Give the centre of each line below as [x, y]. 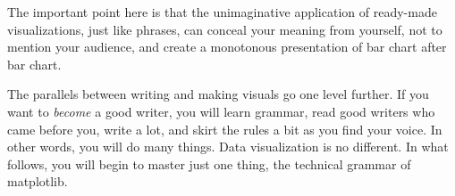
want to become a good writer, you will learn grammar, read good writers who [221, 111]
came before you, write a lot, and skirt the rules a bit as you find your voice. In [225, 129]
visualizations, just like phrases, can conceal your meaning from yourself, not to [225, 29]
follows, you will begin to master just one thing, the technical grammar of [209, 163]
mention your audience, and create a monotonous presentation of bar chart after [227, 47]
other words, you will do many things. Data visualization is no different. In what [228, 147]
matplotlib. [38, 181]
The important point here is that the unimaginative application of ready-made [222, 12]
